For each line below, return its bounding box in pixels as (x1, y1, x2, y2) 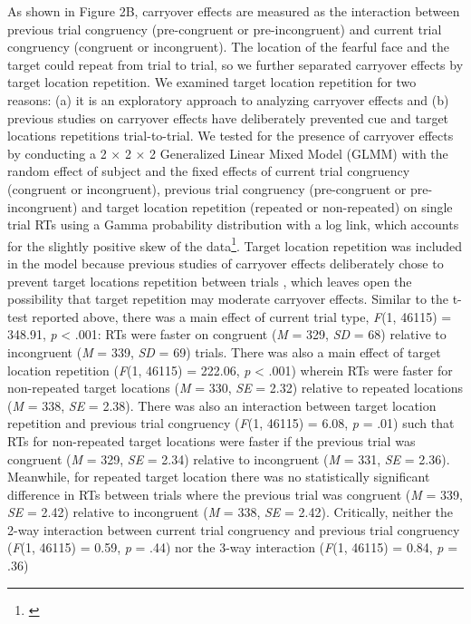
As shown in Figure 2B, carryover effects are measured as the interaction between (7, 2, 460, 20)
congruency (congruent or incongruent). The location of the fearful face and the (7, 37, 449, 56)
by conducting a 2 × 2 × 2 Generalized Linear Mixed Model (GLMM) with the (7, 143, 448, 162)
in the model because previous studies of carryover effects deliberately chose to (7, 253, 444, 272)
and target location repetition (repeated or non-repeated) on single (82, 197, 453, 216)
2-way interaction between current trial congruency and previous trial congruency (7, 520, 460, 539)
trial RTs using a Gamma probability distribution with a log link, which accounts (7, 215, 459, 234)
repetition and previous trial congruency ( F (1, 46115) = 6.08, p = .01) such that (7, 414, 455, 433)
